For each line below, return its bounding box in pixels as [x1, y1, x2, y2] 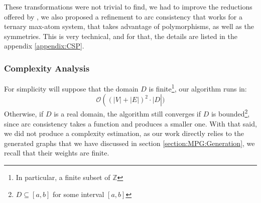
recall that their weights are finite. [4, 147, 109, 158]
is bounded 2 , [211, 107, 250, 119]
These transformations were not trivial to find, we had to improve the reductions [4, 1, 252, 11]
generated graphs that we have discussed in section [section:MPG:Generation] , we [4, 137, 255, 148]
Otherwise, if [4, 108, 44, 119]
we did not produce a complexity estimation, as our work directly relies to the [4, 128, 244, 138]
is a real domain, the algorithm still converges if [54, 108, 201, 119]
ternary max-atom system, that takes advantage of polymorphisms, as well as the [4, 21, 254, 31]
